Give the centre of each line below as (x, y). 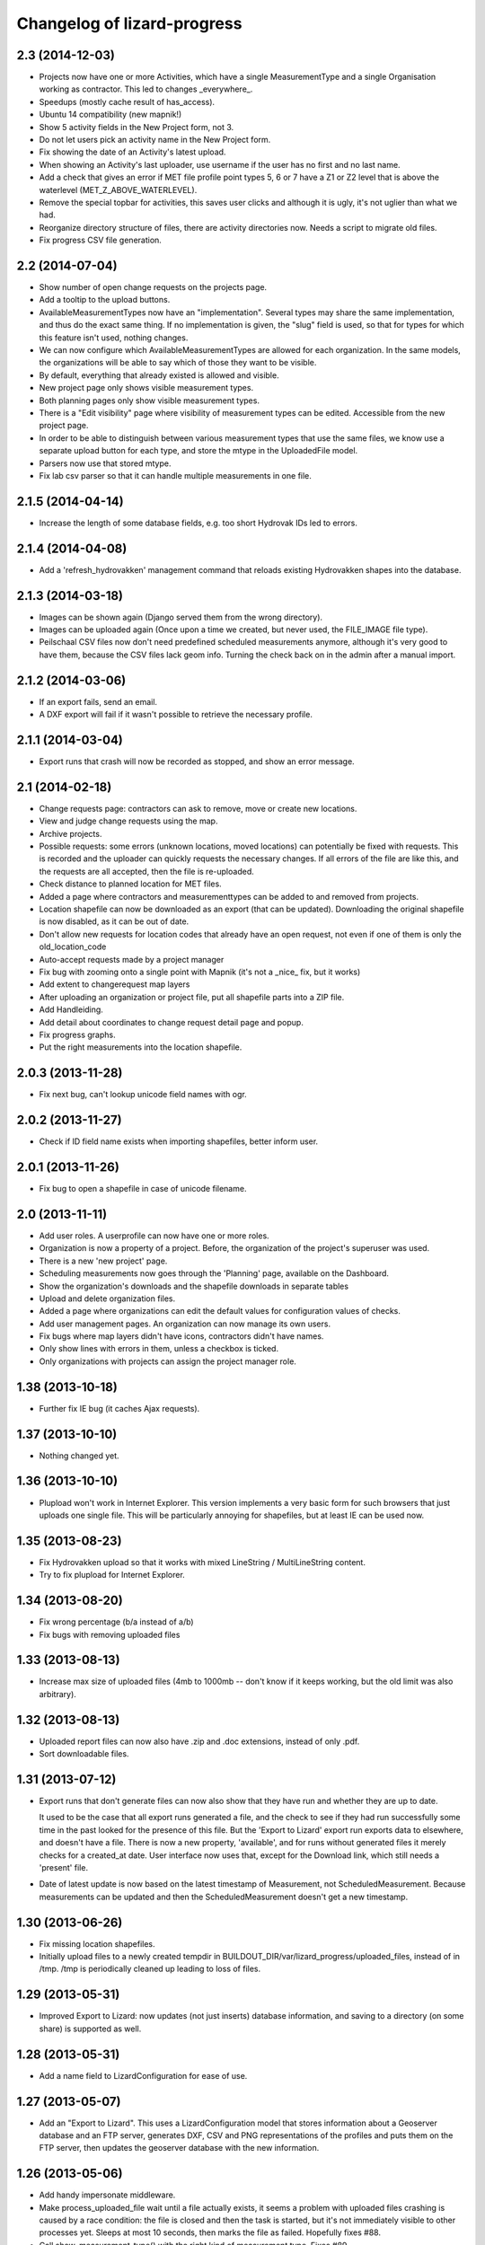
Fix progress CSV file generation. (100, 240)
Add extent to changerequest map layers (115, 984)
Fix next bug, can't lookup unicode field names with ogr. (143, 1095)
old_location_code (73, 946)
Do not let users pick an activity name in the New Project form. (155, 140)
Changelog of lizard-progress (129, 23)
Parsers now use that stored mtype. (105, 463)
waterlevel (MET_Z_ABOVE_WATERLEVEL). (118, 189)
